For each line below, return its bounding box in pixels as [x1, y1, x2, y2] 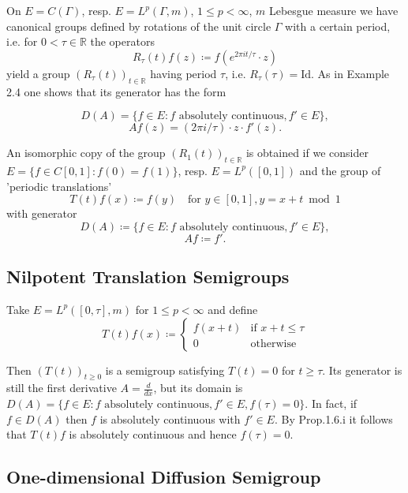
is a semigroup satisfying [105, 361, 225, 378]
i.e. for [6, 33, 38, 50]
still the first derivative [6, 379, 117, 396]
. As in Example [311, 65, 390, 81]
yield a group [6, 65, 70, 81]
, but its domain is [153, 379, 243, 396]
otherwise [250, 338, 297, 349]
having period [150, 65, 217, 81]
